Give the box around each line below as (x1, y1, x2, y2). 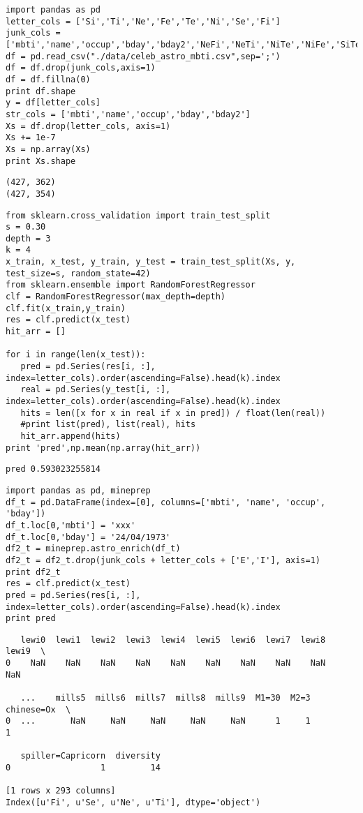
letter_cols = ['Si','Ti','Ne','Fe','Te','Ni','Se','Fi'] (6, 16, 281, 27)
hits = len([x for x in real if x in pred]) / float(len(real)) (20, 408, 326, 418)
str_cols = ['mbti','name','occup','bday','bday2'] (6, 109, 251, 119)
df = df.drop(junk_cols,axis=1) (6, 63, 156, 73)
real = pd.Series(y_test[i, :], (20, 385, 171, 395)
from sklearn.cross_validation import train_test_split (6, 210, 271, 221)
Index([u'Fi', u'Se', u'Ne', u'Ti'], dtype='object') (6, 798, 261, 807)
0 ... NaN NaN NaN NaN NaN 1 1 (6, 716, 311, 726)
